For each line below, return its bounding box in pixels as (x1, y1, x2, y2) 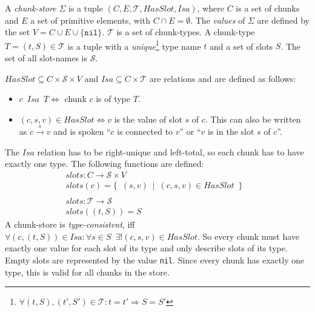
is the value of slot (114, 112, 182, 125)
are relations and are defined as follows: (149, 72, 296, 84)
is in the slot (208, 125, 254, 138)
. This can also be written (205, 112, 301, 125)
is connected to (117, 125, 173, 138)
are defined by (257, 13, 310, 26)
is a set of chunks (236, 2, 300, 14)
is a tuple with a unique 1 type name (67, 38, 201, 52)
